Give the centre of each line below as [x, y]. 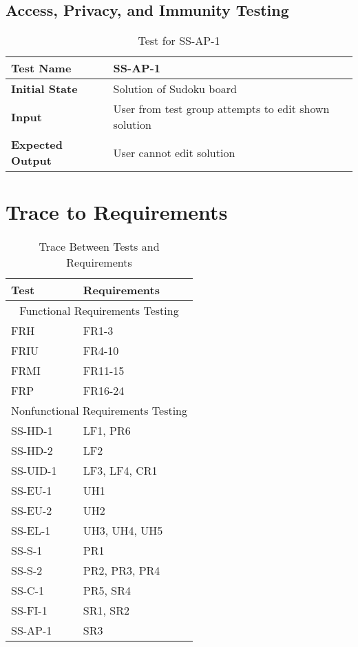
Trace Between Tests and [99, 247]
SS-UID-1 [34, 471]
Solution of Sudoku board [175, 89]
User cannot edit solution [174, 152]
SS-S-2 [27, 571]
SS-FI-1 [29, 610]
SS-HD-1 [32, 431]
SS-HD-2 [32, 451]
